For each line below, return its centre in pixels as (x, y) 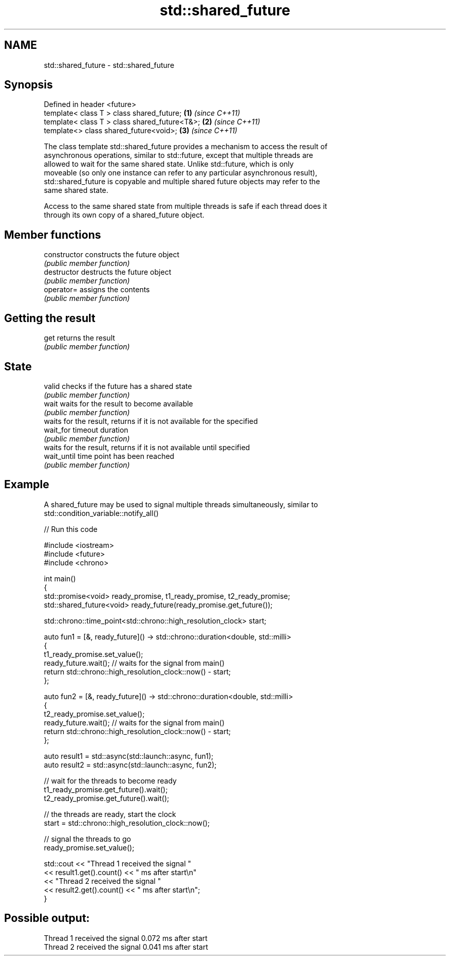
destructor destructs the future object (108, 272)
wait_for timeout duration (86, 430)
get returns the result (79, 338)
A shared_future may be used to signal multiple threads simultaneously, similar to (181, 504)
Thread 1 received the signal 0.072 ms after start (126, 938)
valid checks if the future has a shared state (118, 386)
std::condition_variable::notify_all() (101, 513)
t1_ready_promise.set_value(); (93, 654)
